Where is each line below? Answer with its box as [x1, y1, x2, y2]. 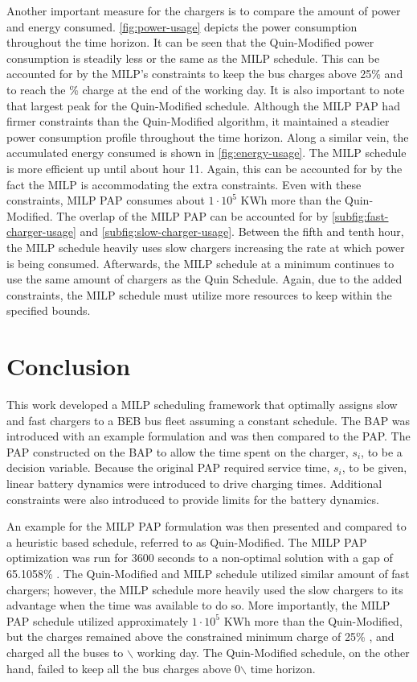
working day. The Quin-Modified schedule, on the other [137, 643, 410, 660]
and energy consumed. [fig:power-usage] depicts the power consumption [6, 18, 358, 35]
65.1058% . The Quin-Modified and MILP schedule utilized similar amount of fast [6, 564, 410, 581]
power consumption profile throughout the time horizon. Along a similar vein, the [6, 128, 409, 145]
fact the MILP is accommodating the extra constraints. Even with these [6, 176, 362, 192]
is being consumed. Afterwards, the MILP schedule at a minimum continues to [6, 254, 395, 271]
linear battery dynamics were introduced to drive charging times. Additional [6, 474, 382, 491]
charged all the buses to [6, 643, 124, 660]
